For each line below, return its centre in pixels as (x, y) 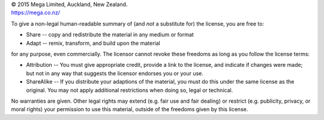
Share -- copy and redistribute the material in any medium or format (110, 35)
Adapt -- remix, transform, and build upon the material (93, 43)
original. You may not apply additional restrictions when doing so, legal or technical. (130, 90)
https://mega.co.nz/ (35, 13)
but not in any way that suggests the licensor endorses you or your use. (115, 73)
